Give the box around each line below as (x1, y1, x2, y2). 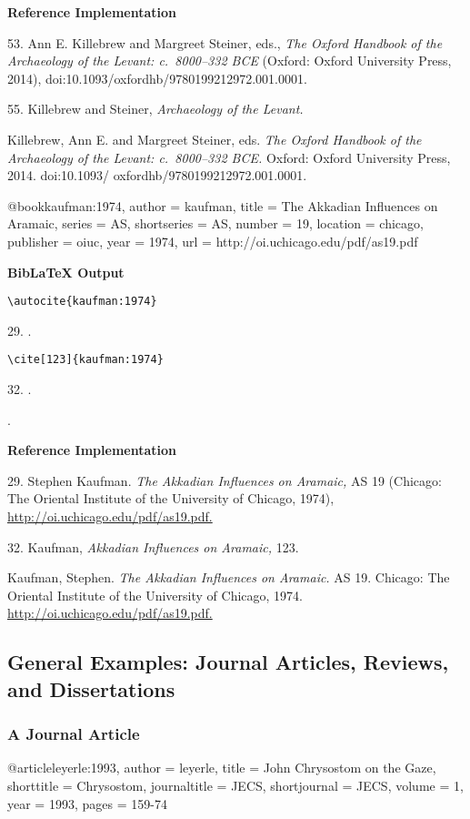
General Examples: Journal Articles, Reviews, (7, 648, 449, 676)
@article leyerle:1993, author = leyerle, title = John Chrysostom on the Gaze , (7, 758, 436, 777)
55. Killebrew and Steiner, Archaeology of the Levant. (7, 99, 304, 118)
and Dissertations (7, 674, 175, 703)
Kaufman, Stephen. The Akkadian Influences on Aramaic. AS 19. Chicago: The (7, 568, 450, 587)
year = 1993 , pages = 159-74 (7, 794, 167, 813)
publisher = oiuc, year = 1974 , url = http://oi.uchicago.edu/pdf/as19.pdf (7, 231, 418, 250)
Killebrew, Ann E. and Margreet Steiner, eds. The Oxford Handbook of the (7, 129, 422, 148)
